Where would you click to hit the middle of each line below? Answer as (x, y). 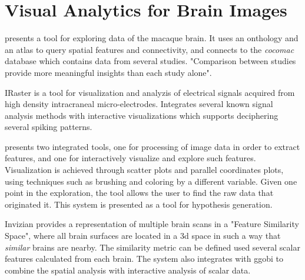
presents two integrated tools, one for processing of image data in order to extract (152, 146)
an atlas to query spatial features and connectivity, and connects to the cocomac (150, 49)
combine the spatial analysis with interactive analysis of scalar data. (128, 270)
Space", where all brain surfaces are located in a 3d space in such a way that (143, 236)
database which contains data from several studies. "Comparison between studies (150, 61)
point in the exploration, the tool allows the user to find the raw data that (139, 193)
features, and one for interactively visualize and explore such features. (130, 158)
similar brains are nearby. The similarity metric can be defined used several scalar (152, 247)
